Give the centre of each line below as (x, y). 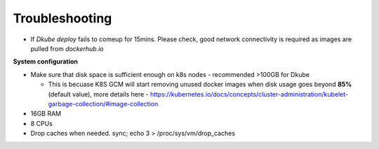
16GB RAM (46, 114)
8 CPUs (41, 123)
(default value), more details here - (98, 94)
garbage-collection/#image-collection (103, 104)
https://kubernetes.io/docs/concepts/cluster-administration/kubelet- (249, 94)
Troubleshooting (62, 18)
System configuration (46, 62)
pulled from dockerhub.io (67, 48)
